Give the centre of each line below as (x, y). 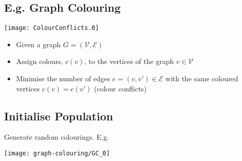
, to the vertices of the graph (129, 61)
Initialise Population (59, 116)
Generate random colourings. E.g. (57, 137)
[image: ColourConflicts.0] (52, 28)
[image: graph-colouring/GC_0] (57, 154)
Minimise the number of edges (63, 78)
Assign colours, (39, 61)
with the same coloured (202, 78)
